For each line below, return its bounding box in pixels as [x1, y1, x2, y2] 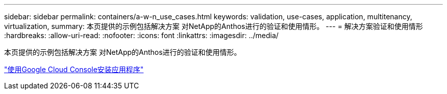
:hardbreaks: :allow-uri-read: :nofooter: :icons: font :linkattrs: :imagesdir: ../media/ [4, 31, 279, 40]
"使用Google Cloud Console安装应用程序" [4, 65, 144, 74]
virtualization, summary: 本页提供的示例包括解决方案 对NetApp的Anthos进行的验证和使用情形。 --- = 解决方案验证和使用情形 [4, 22, 423, 30]
